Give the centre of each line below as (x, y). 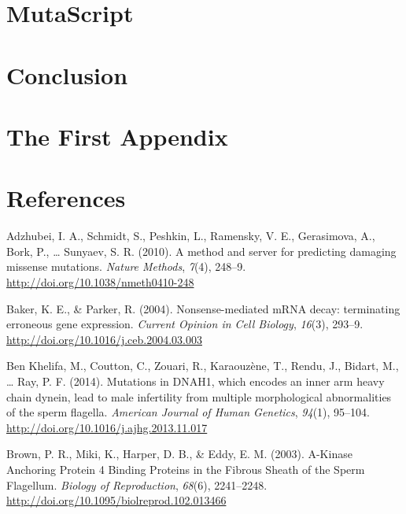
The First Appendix (117, 136)
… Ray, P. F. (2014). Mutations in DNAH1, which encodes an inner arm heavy (196, 381)
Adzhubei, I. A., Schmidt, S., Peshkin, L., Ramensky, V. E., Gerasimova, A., (191, 236)
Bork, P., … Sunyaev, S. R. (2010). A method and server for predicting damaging (201, 251)
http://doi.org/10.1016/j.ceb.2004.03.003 (104, 339)
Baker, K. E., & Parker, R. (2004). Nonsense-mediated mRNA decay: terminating (203, 308)
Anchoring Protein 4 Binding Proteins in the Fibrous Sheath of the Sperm (186, 469)
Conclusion (67, 74)
